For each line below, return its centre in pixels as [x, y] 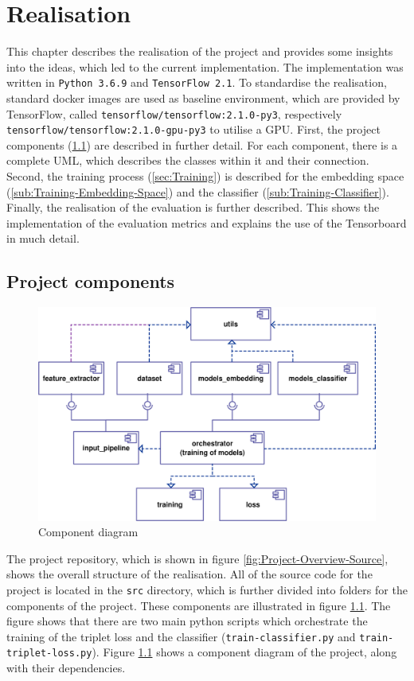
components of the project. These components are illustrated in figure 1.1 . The [199, 605]
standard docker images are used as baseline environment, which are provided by [203, 97]
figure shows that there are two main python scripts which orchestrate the [187, 621]
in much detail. [43, 238]
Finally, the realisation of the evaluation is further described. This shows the [193, 207]
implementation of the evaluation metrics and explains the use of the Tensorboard [207, 222]
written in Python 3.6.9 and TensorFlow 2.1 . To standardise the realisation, [197, 82]
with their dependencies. [66, 668]
